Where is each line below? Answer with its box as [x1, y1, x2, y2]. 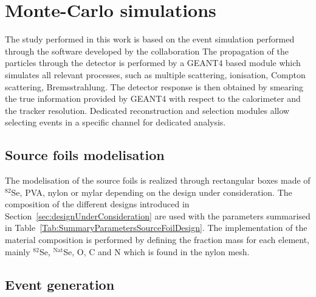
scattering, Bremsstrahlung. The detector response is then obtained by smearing [5, 80, 303, 93]
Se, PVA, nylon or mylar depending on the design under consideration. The [11, 185, 292, 198]
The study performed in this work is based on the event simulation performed [5, 33, 295, 45]
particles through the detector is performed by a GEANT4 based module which [5, 56, 301, 69]
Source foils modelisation [5, 145, 165, 164]
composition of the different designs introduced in [5, 198, 190, 210]
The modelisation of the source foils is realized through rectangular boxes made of [5, 174, 311, 187]
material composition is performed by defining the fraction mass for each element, [5, 233, 309, 246]
